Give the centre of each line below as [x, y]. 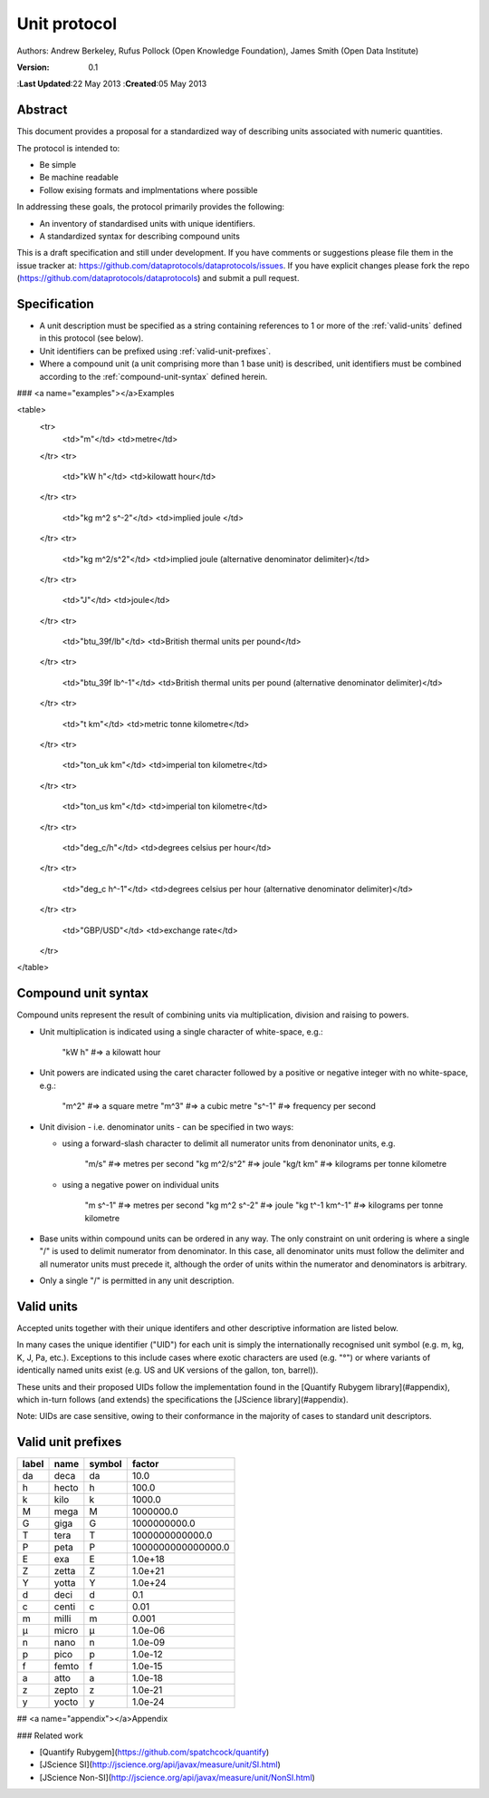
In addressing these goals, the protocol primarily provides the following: [151, 207]
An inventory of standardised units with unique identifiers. [147, 223]
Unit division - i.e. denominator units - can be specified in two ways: [167, 1127]
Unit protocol [67, 24]
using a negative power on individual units [140, 1184]
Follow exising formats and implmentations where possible [149, 190]
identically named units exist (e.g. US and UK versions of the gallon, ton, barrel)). [168, 1370]
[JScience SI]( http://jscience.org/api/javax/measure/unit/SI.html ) [160, 1764]
